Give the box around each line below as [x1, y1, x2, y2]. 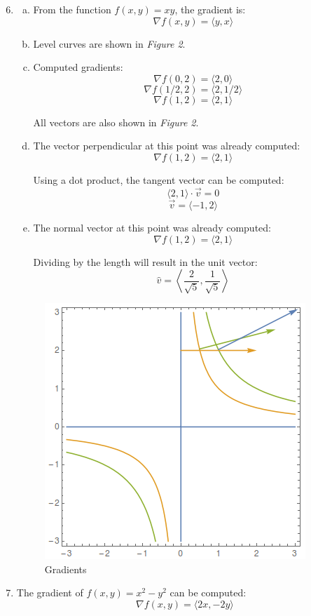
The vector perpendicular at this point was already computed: [33, 138, 300, 153]
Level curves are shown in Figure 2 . [33, 36, 186, 51]
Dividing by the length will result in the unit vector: [33, 254, 258, 269]
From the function [33, 2, 111, 16]
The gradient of [16, 585, 83, 600]
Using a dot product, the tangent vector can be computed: [33, 172, 284, 187]
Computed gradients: [33, 60, 123, 74]
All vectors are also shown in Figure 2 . [33, 114, 199, 129]
